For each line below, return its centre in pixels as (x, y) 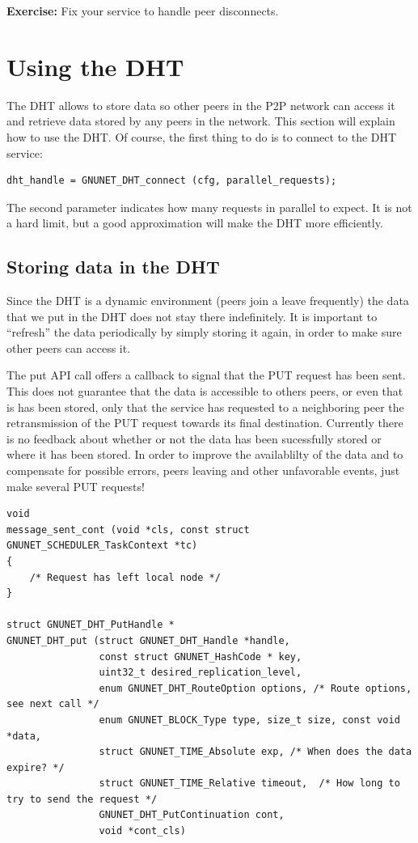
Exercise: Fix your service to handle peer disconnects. (143, 11)
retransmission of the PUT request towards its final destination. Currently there (205, 423)
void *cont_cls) (142, 831)
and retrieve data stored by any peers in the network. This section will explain (201, 121)
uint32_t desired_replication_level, (201, 673)
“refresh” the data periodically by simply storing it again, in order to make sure (204, 332)
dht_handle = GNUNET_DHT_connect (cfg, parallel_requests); (172, 181)
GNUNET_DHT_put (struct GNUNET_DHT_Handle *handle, (148, 640)
